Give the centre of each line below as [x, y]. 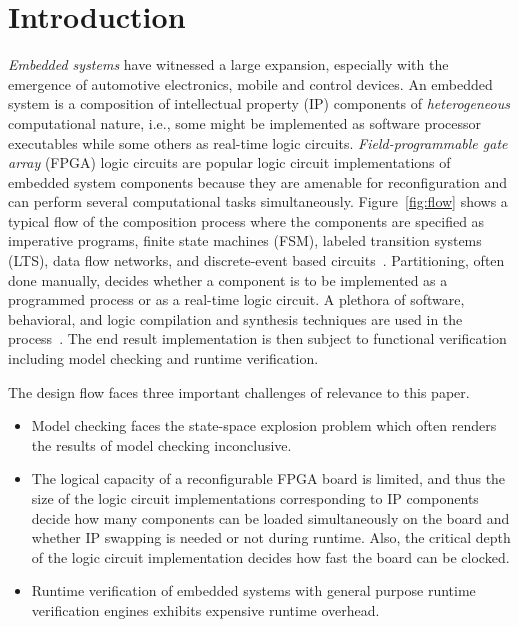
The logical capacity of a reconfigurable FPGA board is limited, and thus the [268, 478]
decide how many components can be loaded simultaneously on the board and [270, 517]
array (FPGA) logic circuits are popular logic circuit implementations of [229, 162]
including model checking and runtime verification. [163, 358]
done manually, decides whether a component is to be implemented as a [228, 279]
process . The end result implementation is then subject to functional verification [257, 338]
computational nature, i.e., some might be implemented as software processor [245, 122]
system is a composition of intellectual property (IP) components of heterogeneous [259, 103]
